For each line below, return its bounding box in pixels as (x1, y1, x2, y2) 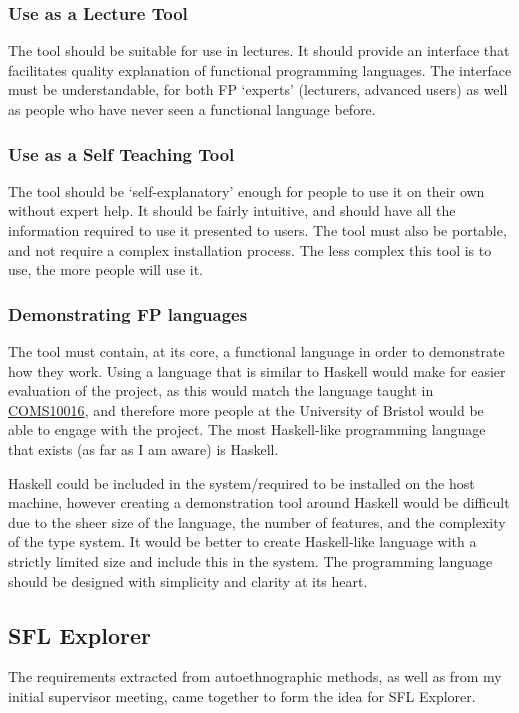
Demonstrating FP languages (8, 301, 248, 326)
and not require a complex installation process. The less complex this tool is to (8, 239, 492, 260)
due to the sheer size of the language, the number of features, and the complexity (8, 511, 506, 532)
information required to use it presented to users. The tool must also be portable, (8, 220, 507, 240)
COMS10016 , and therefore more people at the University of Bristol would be (8, 399, 484, 420)
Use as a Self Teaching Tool (8, 141, 235, 166)
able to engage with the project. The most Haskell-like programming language (8, 419, 486, 440)
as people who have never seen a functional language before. (8, 99, 376, 119)
